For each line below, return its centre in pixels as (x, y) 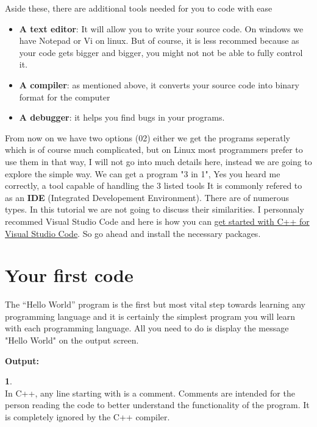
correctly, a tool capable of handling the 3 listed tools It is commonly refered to (154, 185)
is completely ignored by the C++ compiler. (87, 416)
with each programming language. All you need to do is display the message (147, 328)
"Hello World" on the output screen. (72, 340)
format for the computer (65, 97)
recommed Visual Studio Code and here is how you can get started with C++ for (157, 221)
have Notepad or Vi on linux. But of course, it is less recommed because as (159, 41)
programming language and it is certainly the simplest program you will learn (150, 316)
